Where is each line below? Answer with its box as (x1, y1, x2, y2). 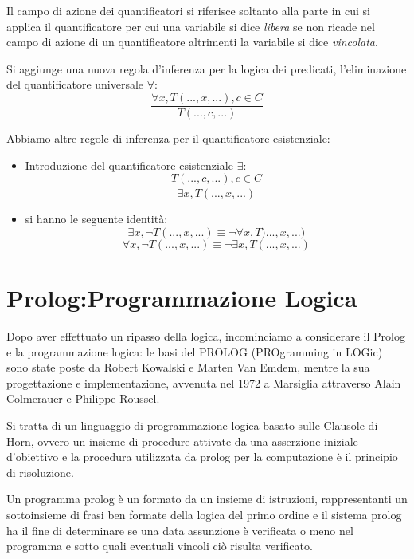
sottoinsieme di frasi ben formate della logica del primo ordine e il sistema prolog (6, 506, 402, 522)
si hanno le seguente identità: (25, 211, 168, 227)
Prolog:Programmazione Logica (6, 281, 357, 314)
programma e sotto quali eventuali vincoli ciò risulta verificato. (6, 537, 313, 554)
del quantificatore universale (6, 76, 144, 93)
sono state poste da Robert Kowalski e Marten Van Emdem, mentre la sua (6, 359, 370, 376)
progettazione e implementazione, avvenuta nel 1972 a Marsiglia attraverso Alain (6, 374, 401, 391)
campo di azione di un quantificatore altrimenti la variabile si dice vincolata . (6, 33, 378, 50)
